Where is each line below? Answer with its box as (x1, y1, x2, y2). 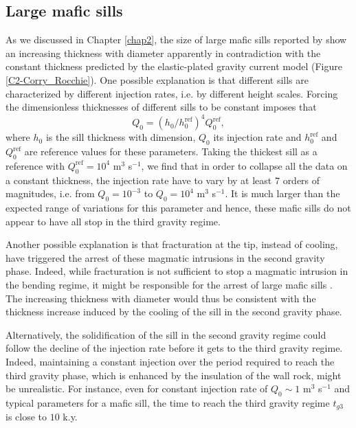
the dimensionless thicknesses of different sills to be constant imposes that (5, 100, 317, 114)
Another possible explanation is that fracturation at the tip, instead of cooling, (5, 237, 338, 251)
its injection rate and (213, 130, 302, 144)
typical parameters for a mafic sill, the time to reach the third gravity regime (5, 395, 330, 409)
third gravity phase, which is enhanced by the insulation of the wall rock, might (5, 368, 342, 382)
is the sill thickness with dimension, (45, 130, 196, 144)
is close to (5, 409, 47, 424)
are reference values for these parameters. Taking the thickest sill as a (24, 144, 318, 159)
